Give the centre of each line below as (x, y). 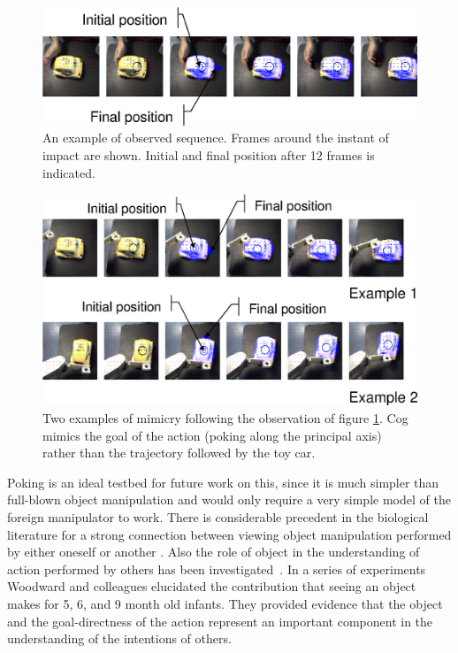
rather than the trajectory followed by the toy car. (179, 453)
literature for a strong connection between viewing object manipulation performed (229, 534)
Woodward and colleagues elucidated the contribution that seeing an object (212, 586)
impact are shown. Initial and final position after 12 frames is (209, 154)
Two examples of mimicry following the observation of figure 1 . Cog (225, 418)
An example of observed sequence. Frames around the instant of (216, 138)
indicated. (69, 172)
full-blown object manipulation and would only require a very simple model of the (229, 499)
